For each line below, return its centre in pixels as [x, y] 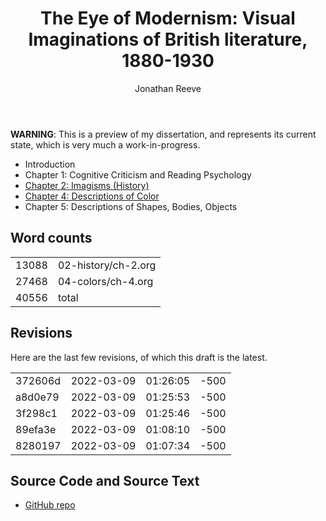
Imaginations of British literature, [168, 39]
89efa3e [36, 429]
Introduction [50, 164]
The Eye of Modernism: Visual [168, 18]
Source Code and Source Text [105, 480]
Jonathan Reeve [168, 88]
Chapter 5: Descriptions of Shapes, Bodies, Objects [131, 206]
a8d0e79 [37, 397]
